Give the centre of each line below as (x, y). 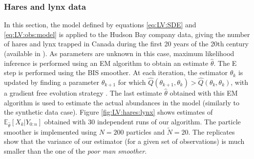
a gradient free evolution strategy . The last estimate (83, 93)
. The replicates (212, 131)
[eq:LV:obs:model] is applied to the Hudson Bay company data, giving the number (127, 34)
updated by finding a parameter (52, 82)
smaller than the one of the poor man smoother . (75, 150)
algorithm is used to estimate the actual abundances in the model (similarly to (122, 102)
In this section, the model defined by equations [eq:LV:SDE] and (100, 25)
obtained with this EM (204, 93)
